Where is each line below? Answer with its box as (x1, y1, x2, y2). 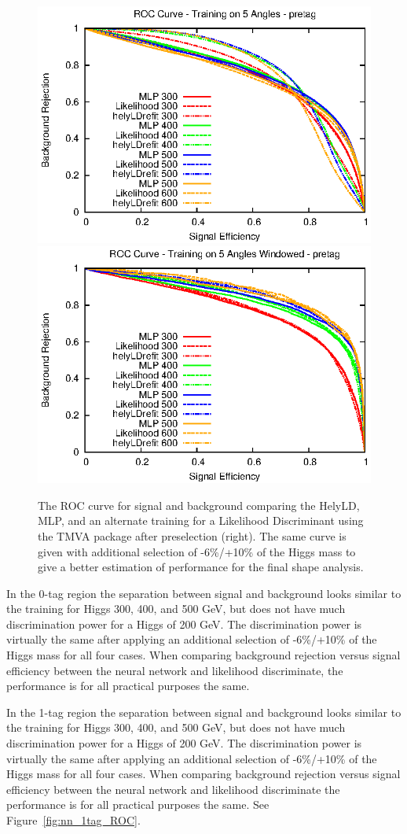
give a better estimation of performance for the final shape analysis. (38, 559, 364, 575)
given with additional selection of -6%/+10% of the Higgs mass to (38, 543, 356, 559)
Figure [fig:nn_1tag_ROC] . (6, 812, 141, 828)
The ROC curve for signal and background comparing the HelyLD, (38, 496, 360, 513)
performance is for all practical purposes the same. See (6, 796, 269, 813)
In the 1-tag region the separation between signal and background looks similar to (6, 703, 401, 720)
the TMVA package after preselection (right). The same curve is (38, 527, 346, 544)
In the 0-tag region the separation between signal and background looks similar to (6, 585, 401, 601)
